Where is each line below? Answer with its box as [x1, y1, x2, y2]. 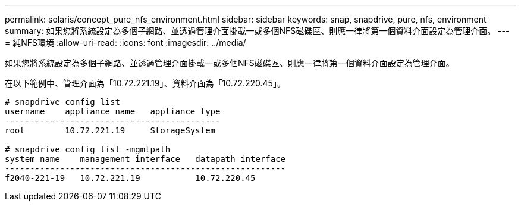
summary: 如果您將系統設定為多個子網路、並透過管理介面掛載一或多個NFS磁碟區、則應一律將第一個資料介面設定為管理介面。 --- [5, 26, 510, 36]
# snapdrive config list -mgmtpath [5, 145, 171, 154]
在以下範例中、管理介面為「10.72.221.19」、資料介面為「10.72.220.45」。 [5, 78, 285, 88]
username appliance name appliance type [5, 107, 221, 116]
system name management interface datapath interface [5, 154, 286, 164]
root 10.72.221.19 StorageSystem [5, 126, 216, 135]
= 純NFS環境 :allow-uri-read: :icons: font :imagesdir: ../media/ [5, 38, 246, 48]
